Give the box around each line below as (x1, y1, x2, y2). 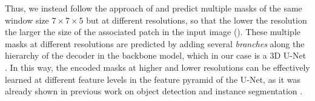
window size (5, 13, 49, 26)
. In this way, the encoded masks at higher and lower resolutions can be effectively (5, 60, 310, 73)
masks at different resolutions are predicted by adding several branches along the (5, 37, 305, 50)
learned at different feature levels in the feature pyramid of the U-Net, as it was (5, 73, 301, 85)
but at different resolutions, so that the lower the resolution (86, 13, 307, 26)
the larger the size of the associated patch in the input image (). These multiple (5, 25, 301, 38)
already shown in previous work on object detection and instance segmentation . (5, 85, 303, 97)
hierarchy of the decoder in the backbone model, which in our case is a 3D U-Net (5, 49, 307, 62)
